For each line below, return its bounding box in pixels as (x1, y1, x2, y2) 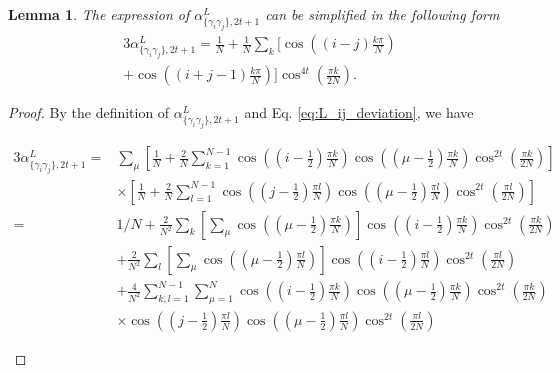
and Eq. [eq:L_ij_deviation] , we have (244, 102, 474, 123)
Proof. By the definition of (8, 102, 170, 123)
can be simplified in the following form (265, 4, 500, 24)
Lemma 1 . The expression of (8, 4, 190, 24)
